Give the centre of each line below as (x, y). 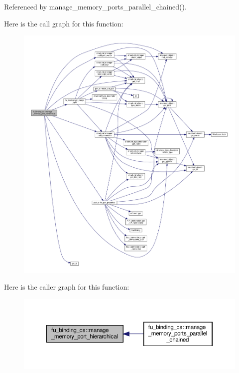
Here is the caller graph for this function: (67, 287)
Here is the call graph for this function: (64, 23)
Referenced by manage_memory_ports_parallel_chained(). (95, 6)
